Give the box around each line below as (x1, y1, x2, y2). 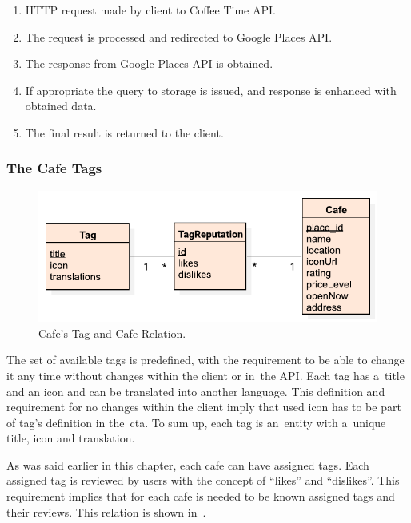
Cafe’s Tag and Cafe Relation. (38, 324, 186, 341)
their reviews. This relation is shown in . (6, 503, 206, 520)
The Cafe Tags (6, 158, 102, 178)
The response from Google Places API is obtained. (25, 55, 273, 72)
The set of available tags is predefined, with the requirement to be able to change (6, 351, 405, 368)
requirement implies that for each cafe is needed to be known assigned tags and (6, 488, 395, 505)
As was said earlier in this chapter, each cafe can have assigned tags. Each (6, 456, 369, 473)
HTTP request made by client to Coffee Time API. (25, 2, 276, 18)
